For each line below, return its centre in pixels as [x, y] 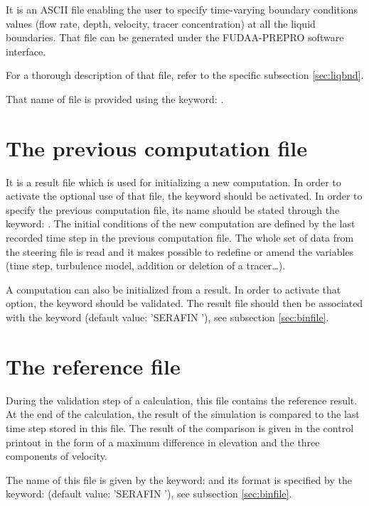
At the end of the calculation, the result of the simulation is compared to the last [183, 414]
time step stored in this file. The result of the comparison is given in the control [180, 427]
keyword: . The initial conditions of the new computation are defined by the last [181, 224]
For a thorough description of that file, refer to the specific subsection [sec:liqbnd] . [185, 75]
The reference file [93, 366]
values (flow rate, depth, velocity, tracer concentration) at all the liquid [161, 23]
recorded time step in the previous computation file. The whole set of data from [180, 238]
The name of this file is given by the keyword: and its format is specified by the [179, 479]
